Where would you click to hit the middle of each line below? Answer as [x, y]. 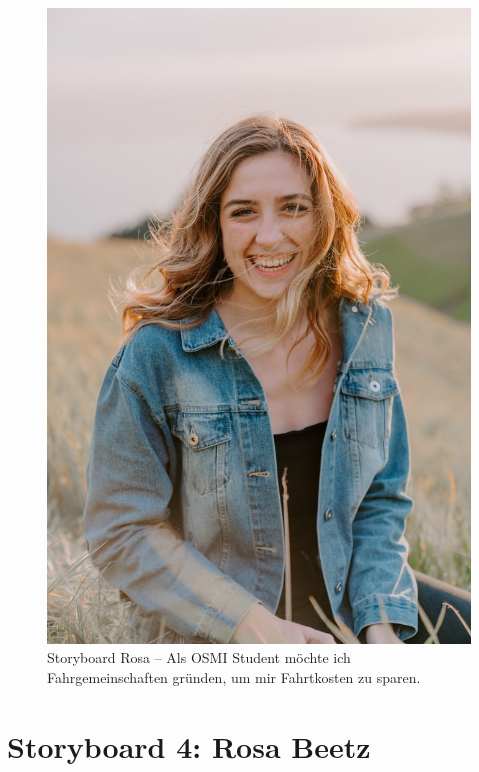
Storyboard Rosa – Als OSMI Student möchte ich [199, 657]
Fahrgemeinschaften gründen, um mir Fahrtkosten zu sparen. [234, 676]
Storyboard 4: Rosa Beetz [189, 745]
